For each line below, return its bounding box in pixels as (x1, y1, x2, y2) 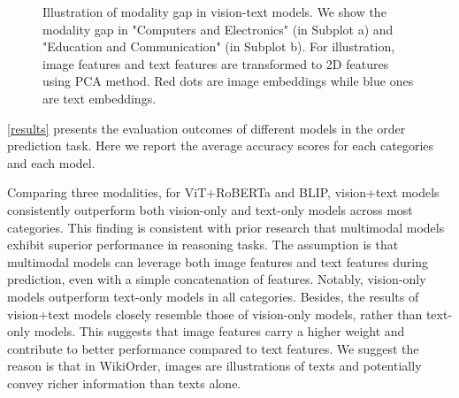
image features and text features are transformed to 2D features (42, 54, 389, 73)
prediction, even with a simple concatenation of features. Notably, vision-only (7, 270, 426, 288)
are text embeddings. (42, 88, 157, 107)
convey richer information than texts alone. (7, 373, 241, 392)
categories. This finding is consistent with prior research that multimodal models (7, 218, 445, 236)
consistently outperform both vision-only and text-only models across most (7, 200, 413, 218)
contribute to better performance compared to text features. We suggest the (7, 339, 419, 357)
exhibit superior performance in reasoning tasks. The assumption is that (7, 235, 399, 254)
